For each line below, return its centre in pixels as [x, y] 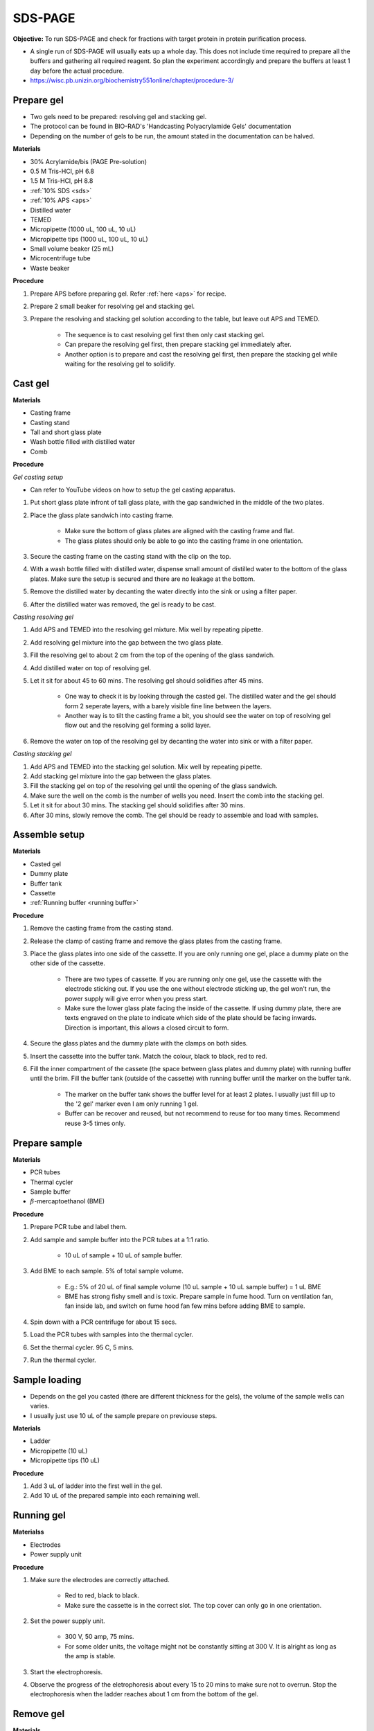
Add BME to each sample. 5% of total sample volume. [107, 1271]
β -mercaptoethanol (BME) [68, 1201]
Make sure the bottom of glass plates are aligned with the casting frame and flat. [180, 531]
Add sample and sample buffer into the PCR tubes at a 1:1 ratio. [120, 1239]
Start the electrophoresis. [66, 1671]
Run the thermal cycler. [63, 1360]
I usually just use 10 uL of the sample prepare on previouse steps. [124, 1415]
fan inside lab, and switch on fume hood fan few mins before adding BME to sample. [185, 1306]
